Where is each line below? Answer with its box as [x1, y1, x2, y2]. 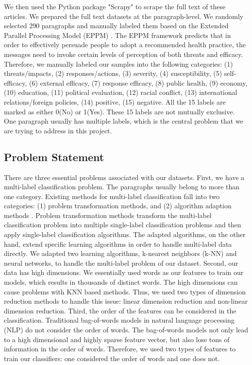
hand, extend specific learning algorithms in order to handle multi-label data [4, 238, 232, 249]
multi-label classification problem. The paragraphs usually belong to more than [4, 182, 240, 192]
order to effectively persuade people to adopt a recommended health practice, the [4, 39, 246, 50]
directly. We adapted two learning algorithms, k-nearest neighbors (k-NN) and [4, 248, 237, 258]
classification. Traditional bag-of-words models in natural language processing [4, 315, 235, 325]
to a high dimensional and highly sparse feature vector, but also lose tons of [4, 334, 230, 344]
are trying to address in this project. [4, 125, 112, 135]
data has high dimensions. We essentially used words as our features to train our [4, 267, 244, 277]
